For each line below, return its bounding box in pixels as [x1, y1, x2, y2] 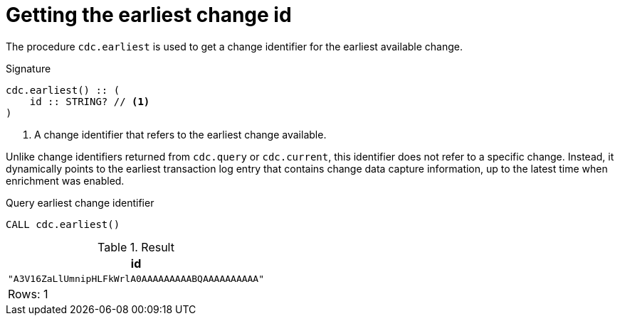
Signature [6, 62, 51, 75]
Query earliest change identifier [6, 196, 154, 209]
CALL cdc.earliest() [6, 218, 120, 230]
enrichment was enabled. [6, 174, 125, 187]
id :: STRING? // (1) [29, 95, 150, 107]
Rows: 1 [8, 286, 48, 301]
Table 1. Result [98, 239, 174, 254]
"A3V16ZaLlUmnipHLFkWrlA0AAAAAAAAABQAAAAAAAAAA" [8, 273, 265, 284]
